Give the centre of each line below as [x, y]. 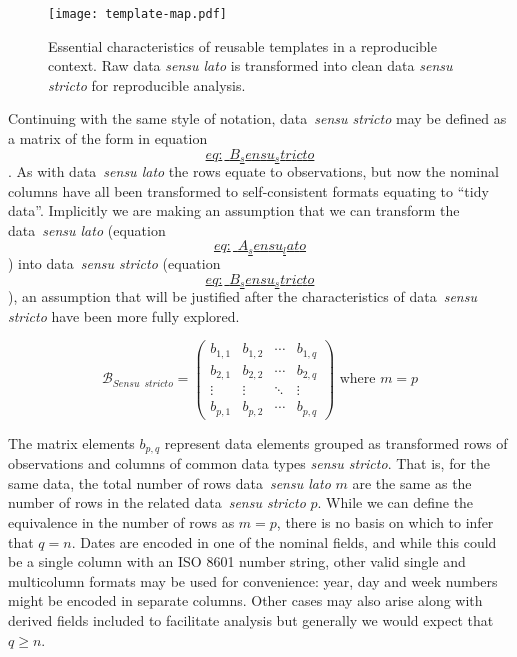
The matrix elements [71, 442]
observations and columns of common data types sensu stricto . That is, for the [249, 463]
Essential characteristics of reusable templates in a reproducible [242, 45]
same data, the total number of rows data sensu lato [169, 482]
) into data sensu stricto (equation [114, 262]
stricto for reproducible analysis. [147, 84]
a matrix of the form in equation [108, 138]
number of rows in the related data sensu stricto [157, 502]
